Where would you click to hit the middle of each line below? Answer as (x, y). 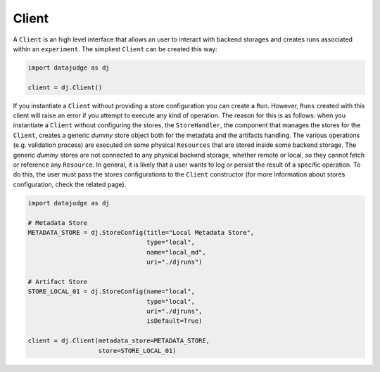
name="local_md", (177, 252)
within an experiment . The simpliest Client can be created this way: (115, 49)
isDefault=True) (175, 321)
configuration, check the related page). (70, 184)
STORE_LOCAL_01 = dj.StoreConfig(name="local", (111, 291)
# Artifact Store (58, 282)
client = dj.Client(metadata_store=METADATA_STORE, (119, 341)
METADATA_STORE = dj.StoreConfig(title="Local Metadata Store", (141, 232)
